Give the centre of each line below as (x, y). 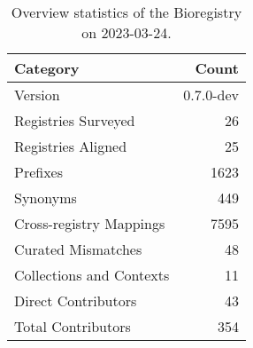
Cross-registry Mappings (90, 223)
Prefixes (39, 172)
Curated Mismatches (78, 249)
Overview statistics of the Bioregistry (126, 12)
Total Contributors (73, 326)
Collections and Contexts (92, 275)
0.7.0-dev (211, 95)
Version (37, 95)
